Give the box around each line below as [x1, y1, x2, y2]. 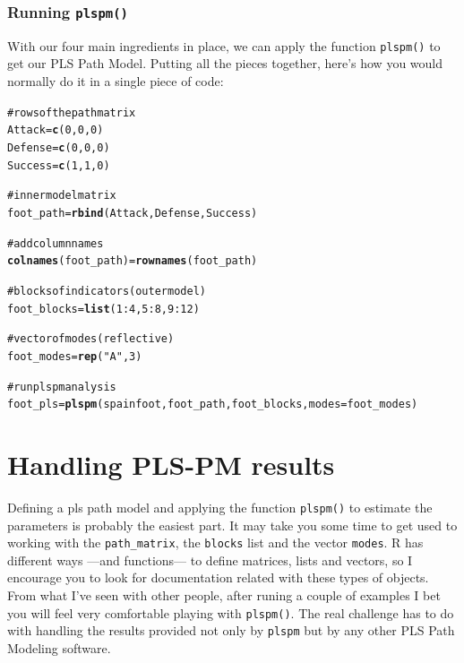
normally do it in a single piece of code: [7, 72, 224, 90]
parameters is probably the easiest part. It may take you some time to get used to [7, 515, 458, 534]
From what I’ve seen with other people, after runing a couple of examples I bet [7, 586, 441, 605]
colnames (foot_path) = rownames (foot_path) [7, 254, 258, 268]
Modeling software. [7, 638, 111, 657]
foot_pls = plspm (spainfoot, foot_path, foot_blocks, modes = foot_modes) [7, 398, 418, 411]
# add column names [7, 237, 104, 250]
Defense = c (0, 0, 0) [7, 141, 110, 154]
